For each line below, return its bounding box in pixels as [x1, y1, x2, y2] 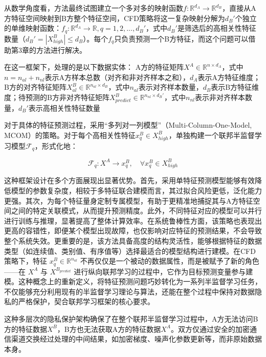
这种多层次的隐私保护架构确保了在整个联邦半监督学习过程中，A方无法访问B [4, 313, 258, 324]
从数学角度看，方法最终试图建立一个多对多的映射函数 [4, 3, 183, 13]
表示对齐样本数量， [138, 82, 203, 92]
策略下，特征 [4, 255, 47, 266]
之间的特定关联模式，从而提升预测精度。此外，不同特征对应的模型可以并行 [11, 205, 262, 216]
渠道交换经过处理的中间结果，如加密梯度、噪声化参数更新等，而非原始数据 [11, 333, 262, 344]
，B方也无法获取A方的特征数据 [57, 323, 161, 334]
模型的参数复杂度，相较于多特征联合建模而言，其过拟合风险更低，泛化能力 [11, 185, 262, 195]
